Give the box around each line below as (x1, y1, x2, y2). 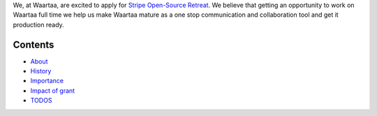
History (30, 67, 52, 75)
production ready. (13, 20, 64, 29)
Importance (30, 77, 64, 85)
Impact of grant (30, 86, 75, 94)
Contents (13, 38, 54, 50)
